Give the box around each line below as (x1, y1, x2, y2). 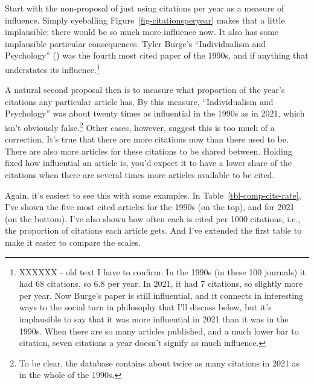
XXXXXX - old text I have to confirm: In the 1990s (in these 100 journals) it (19, 265, 306, 278)
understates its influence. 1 (5, 61, 100, 75)
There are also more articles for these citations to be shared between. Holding (5, 144, 292, 157)
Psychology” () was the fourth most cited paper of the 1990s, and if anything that (5, 49, 309, 62)
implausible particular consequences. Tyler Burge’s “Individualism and (5, 37, 266, 50)
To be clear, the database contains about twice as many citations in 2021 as (19, 356, 300, 369)
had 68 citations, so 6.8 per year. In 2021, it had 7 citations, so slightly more (19, 277, 303, 290)
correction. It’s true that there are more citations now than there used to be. (5, 133, 289, 146)
